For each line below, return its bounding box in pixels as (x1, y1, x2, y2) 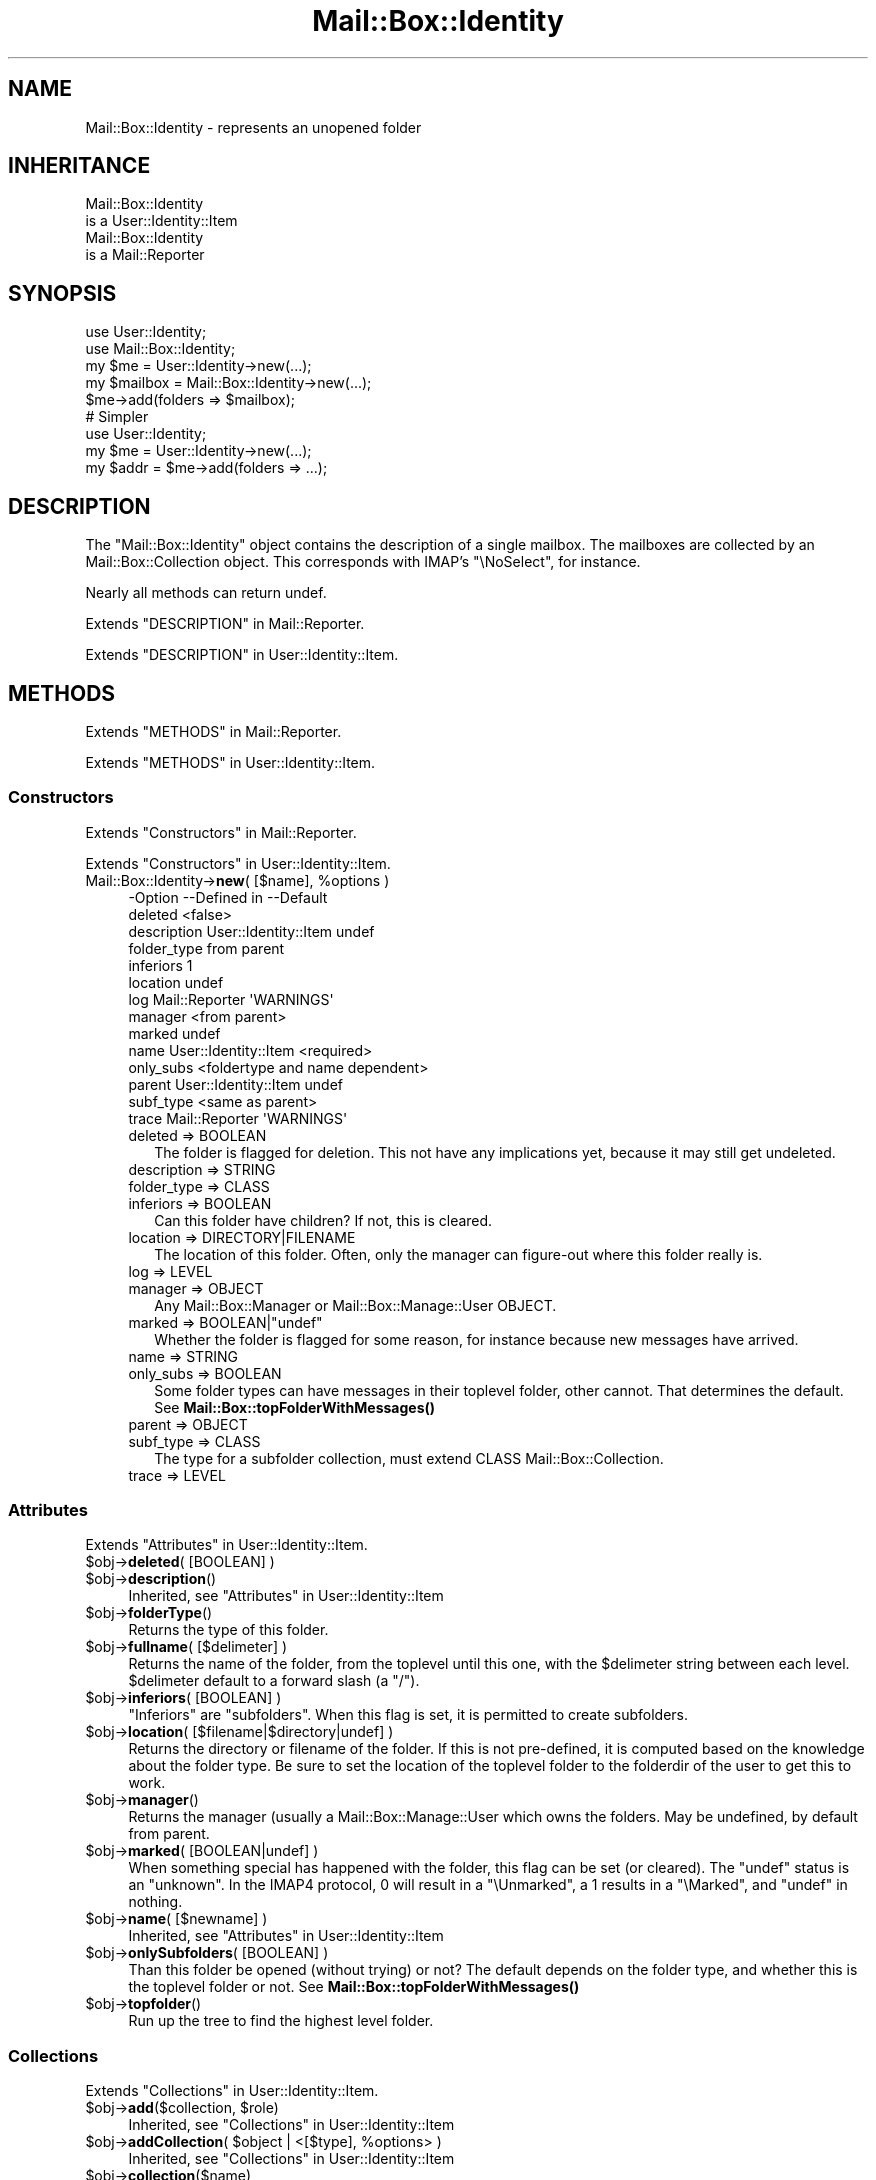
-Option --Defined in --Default (128, 888, 328, 906)
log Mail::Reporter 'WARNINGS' (128, 990, 334, 1008)
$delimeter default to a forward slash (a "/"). (128, 1672, 420, 1690)
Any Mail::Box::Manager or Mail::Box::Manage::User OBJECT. (154, 1296, 557, 1314)
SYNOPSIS (8, 280, 117, 306)
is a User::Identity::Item (85, 212, 238, 230)
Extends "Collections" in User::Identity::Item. (85, 2082, 379, 2100)
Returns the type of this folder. (128, 1621, 329, 1639)
